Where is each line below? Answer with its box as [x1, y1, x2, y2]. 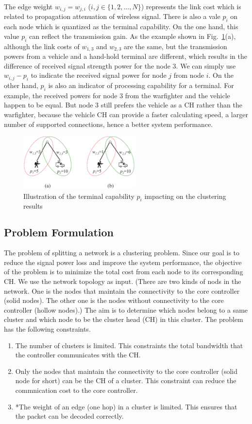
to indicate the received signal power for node [31, 70, 167, 80]
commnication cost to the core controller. [15, 385, 138, 395]
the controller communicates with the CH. [15, 350, 141, 360]
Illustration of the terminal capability [23, 191, 134, 201]
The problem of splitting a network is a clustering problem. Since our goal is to [4, 247, 240, 258]
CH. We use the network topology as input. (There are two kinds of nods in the [4, 276, 241, 286]
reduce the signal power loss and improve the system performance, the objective [4, 257, 242, 267]
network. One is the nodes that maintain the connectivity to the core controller [4, 285, 240, 296]
